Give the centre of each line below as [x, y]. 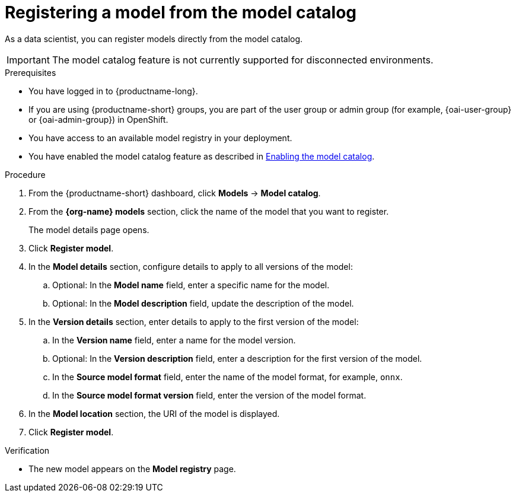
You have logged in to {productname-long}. [113, 91]
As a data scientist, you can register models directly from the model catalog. [154, 39]
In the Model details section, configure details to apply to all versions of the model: [191, 266]
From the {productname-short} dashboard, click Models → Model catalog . [175, 193]
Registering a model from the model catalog [181, 12]
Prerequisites [31, 72]
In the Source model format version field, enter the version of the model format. [209, 395]
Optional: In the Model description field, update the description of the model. [203, 303]
